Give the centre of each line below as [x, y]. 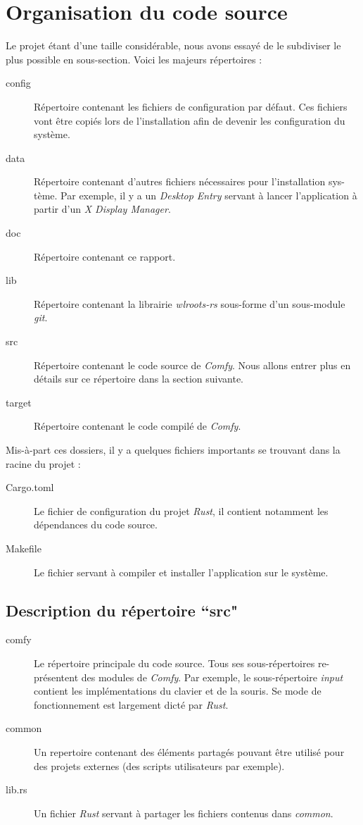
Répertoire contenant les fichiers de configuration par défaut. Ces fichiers [191, 106]
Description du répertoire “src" [122, 610]
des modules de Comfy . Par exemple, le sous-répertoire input [212, 677]
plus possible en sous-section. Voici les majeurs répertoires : [134, 59]
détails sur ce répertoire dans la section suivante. [139, 379]
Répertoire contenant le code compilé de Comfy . [138, 426]
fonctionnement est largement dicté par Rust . [131, 704]
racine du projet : [43, 463]
